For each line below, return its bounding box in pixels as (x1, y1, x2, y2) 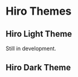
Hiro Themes (5, 4, 72, 18)
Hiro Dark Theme (5, 62, 71, 73)
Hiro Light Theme (5, 29, 73, 39)
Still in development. (5, 45, 57, 52)
